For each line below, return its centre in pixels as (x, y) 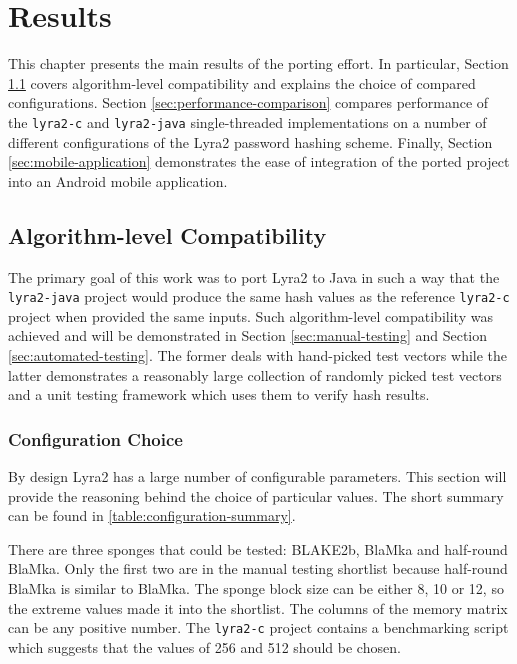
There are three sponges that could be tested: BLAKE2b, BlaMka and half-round (258, 548)
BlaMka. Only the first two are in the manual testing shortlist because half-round (258, 568)
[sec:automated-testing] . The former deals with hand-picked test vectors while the (258, 354)
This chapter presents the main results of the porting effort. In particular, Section (258, 63)
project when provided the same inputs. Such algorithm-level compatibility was (250, 315)
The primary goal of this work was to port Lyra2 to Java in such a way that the (254, 276)
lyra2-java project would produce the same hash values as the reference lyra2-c (259, 296)
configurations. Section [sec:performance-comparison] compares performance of (248, 102)
